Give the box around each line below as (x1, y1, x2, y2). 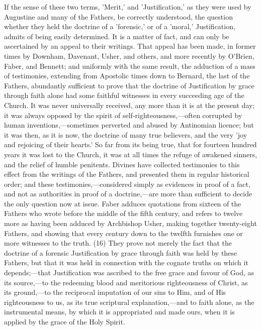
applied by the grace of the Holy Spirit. (4, 316, 125, 326)
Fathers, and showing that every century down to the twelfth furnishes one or (4, 228, 243, 238)
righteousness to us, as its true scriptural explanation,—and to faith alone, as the (4, 296, 254, 307)
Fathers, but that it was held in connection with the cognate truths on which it (4, 257, 248, 268)
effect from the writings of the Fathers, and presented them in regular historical (4, 169, 249, 179)
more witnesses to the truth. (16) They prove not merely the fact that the (4, 238, 232, 248)
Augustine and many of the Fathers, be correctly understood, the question (4, 11, 233, 22)
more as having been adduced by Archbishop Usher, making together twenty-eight (4, 218, 257, 229)
